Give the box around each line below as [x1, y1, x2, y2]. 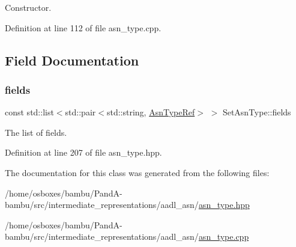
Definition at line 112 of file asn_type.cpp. [5, 21, 162, 34]
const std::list [5, 106, 54, 118]
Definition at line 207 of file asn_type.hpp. [5, 146, 162, 159]
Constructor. [5, 1, 52, 13]
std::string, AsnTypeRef [106, 106, 195, 118]
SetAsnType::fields [222, 106, 291, 118]
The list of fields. [5, 126, 67, 138]
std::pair [65, 106, 96, 118]
